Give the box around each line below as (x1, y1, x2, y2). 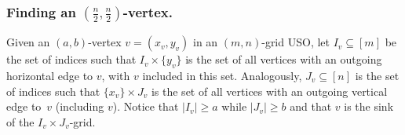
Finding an (6, 2, 76, 21)
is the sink (344, 98, 394, 115)
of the (6, 113, 35, 130)
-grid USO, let (261, 34, 330, 50)
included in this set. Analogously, (142, 67, 302, 84)
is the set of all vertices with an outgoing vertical (151, 82, 388, 99)
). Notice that (112, 98, 179, 115)
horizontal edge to (6, 67, 93, 84)
